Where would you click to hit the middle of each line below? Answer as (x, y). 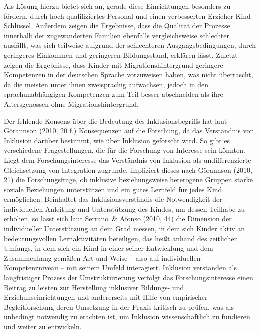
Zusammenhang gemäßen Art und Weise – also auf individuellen (102, 257)
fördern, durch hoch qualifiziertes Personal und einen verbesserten (105, 16)
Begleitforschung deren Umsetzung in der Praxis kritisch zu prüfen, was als (119, 306)
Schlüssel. (19, 26)
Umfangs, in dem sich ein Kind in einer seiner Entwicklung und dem (109, 248)
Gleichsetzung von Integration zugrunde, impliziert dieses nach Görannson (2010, (128, 169)
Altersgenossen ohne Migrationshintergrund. (72, 104)
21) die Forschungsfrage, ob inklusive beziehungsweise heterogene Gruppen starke (128, 179)
